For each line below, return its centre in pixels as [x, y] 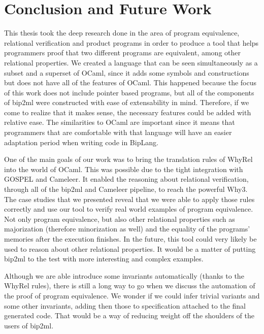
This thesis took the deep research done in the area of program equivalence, [122, 33]
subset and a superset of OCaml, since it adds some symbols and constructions [127, 72]
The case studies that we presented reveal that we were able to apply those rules [129, 199]
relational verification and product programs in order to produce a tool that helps [131, 42]
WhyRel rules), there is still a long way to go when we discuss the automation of [130, 286]
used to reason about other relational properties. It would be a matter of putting [130, 248]
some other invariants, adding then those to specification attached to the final [125, 305]
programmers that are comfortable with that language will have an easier [118, 132]
